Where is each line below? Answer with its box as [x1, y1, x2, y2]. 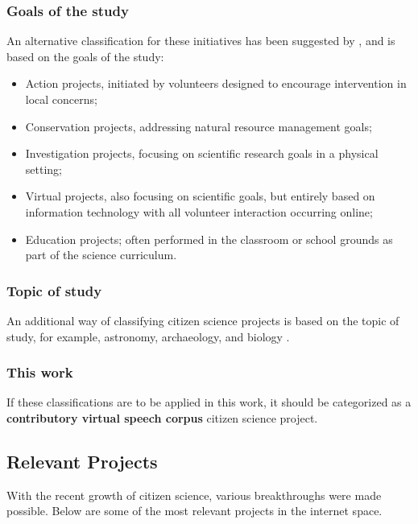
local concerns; [25, 91, 97, 107]
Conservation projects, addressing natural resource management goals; [25, 118, 372, 134]
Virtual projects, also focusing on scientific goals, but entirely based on [25, 188, 375, 204]
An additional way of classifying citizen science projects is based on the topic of [6, 312, 399, 328]
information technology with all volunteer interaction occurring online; [25, 203, 373, 220]
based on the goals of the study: [6, 47, 164, 64]
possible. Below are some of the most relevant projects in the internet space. [6, 502, 383, 519]
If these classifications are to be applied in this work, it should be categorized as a [6, 394, 412, 411]
